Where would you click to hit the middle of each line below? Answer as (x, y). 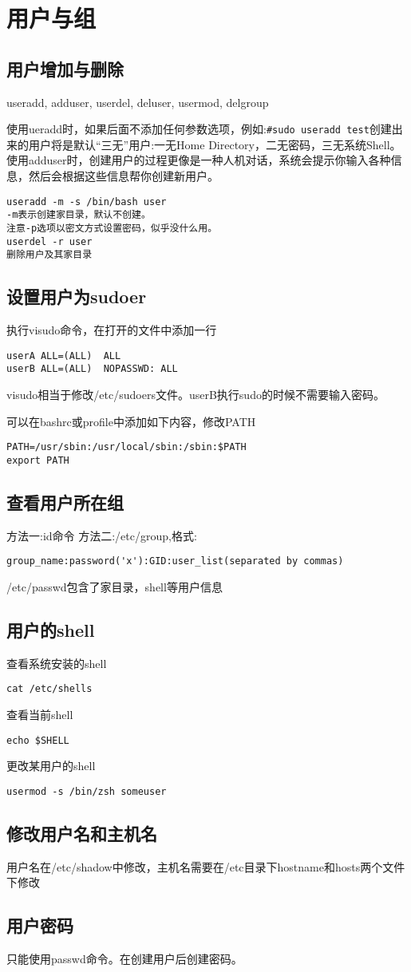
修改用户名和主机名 (82, 833)
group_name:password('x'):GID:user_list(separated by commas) (175, 561)
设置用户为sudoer (77, 296)
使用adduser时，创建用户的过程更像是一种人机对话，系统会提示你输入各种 (199, 160)
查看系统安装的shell (57, 663)
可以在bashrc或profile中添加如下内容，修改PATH (131, 421)
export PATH (38, 460)
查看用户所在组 (65, 502)
